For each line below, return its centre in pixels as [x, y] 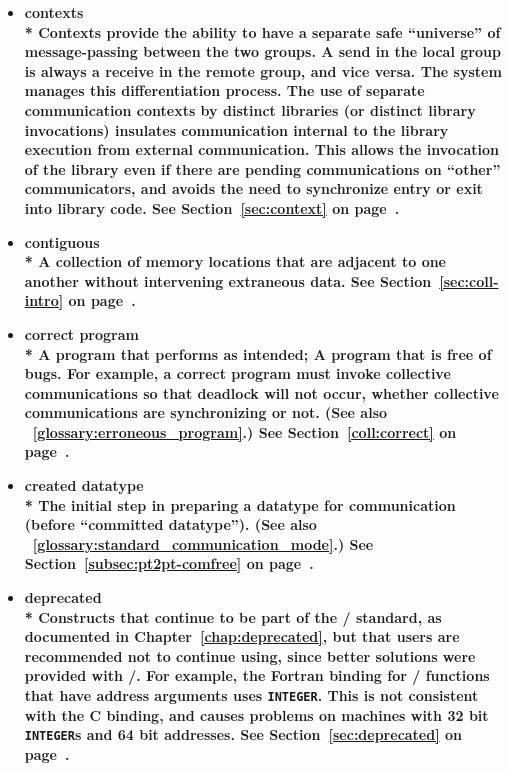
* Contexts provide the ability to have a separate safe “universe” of [262, 31]
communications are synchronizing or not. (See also [206, 412]
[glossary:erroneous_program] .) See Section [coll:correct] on [244, 431]
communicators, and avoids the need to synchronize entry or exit [253, 188]
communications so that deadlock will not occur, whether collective [261, 392]
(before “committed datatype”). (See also [170, 524]
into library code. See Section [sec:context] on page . [212, 207]
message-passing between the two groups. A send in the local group [262, 51]
